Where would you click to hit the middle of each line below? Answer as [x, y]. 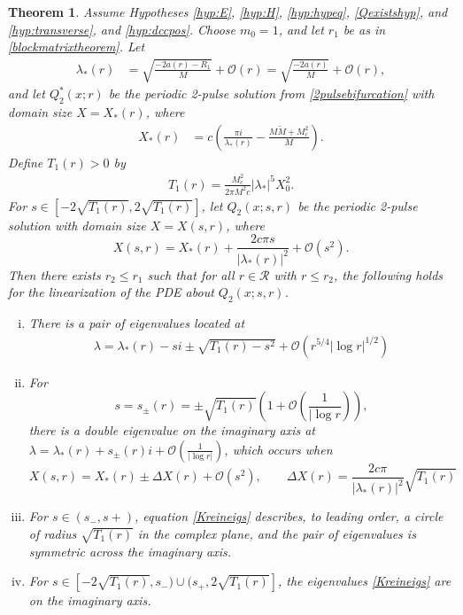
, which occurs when [278, 449]
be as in [364, 29]
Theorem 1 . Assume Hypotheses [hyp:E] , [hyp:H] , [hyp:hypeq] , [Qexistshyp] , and [228, 12]
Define [26, 162]
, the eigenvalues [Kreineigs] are [364, 581]
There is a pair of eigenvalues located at [137, 322]
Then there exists [54, 274]
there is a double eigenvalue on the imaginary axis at [172, 430]
